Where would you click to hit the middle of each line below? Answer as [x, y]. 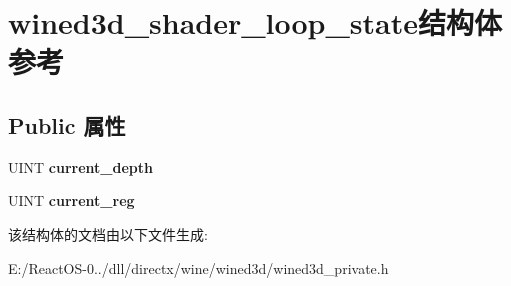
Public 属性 [67, 124]
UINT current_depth [80, 166]
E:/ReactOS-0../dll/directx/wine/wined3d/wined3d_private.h [198, 267]
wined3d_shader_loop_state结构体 [255, 22]
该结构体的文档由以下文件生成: [108, 233]
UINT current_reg [71, 200]
